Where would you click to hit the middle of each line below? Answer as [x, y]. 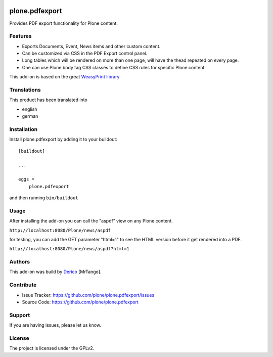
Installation [24, 129]
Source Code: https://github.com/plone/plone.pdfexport [80, 302]
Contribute [23, 285]
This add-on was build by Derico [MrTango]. [55, 272]
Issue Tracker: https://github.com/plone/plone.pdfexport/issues [88, 295]
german [30, 116]
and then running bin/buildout [44, 198]
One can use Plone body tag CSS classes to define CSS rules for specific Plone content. [114, 67]
